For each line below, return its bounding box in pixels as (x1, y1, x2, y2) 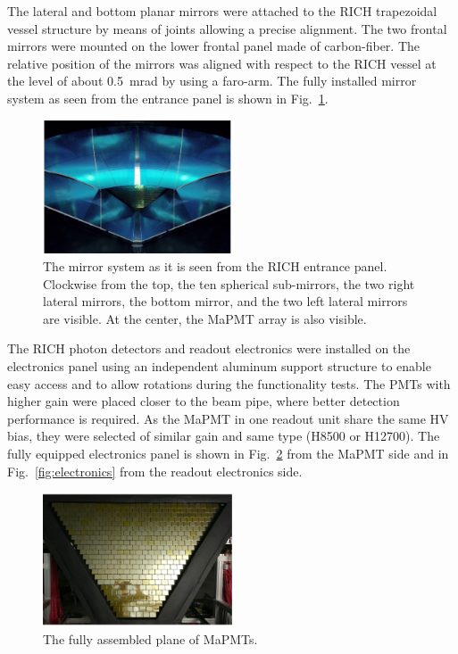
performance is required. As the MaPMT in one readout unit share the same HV (7, 409, 449, 427)
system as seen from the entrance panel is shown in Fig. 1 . (7, 88, 329, 107)
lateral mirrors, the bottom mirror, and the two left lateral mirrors (43, 292, 408, 310)
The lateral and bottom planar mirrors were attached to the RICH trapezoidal (7, 2, 437, 20)
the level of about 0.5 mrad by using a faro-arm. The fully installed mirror (7, 71, 417, 90)
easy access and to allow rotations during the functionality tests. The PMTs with (7, 374, 451, 393)
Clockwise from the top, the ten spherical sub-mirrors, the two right (43, 274, 415, 293)
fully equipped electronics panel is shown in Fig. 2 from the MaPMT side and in (7, 443, 449, 462)
